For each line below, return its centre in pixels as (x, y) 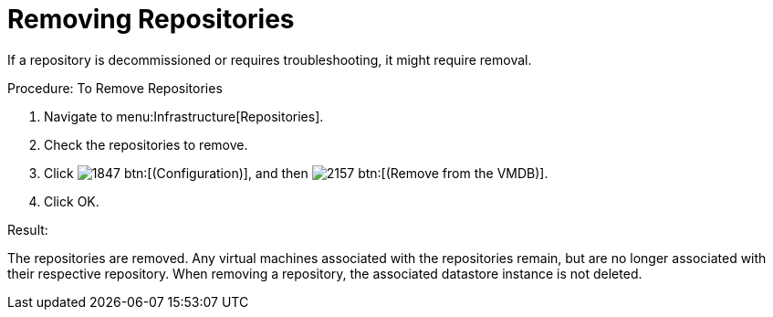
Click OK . (72, 201)
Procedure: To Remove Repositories (115, 88)
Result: (28, 229)
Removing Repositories (151, 19)
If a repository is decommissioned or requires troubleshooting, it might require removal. (270, 59)
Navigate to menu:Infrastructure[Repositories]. (184, 116)
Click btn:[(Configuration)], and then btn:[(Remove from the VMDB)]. (296, 173)
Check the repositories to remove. (146, 144)
